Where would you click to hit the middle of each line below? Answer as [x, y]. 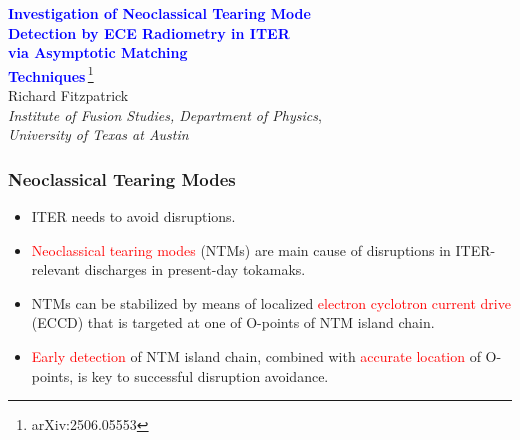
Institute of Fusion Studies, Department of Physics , [165, 114]
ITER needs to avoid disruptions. [133, 216]
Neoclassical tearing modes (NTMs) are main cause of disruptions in [241, 249]
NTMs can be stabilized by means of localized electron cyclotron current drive [271, 302]
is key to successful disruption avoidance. [203, 375]
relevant [56, 269]
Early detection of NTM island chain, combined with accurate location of [256, 356]
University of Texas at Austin [98, 134]
